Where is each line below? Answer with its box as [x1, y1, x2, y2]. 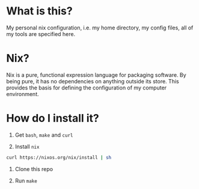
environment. [6, 90, 39, 97]
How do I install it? [6, 112, 99, 125]
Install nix [14, 143, 40, 150]
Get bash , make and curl [14, 131, 73, 139]
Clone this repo [14, 165, 53, 172]
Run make [14, 177, 37, 184]
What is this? [6, 4, 73, 18]
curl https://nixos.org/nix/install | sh [6, 154, 112, 160]
